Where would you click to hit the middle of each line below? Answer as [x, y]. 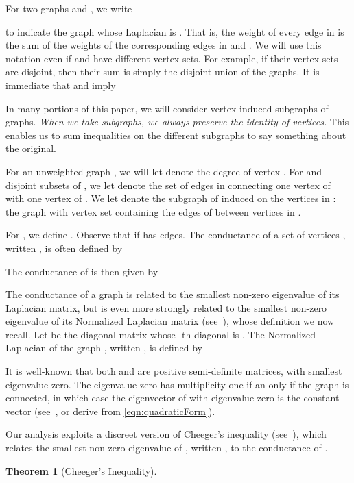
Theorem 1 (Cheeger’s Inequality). [81, 470]
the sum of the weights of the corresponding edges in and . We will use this [164, 45]
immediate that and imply [61, 85]
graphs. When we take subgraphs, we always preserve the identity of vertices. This [177, 122]
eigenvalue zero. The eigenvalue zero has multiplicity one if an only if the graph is [177, 384]
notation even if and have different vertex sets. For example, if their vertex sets [172, 58]
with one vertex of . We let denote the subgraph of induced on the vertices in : [171, 198]
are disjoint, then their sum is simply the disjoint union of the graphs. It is [163, 72]
